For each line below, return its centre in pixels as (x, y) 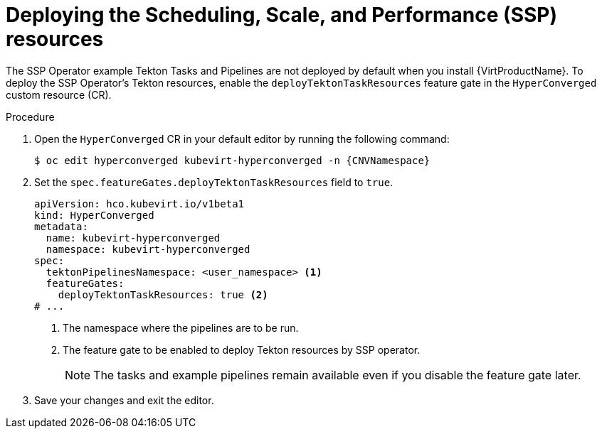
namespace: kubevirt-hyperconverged (148, 249)
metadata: (61, 226)
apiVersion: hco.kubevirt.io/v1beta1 (139, 204)
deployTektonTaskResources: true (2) (163, 294)
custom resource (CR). (59, 94)
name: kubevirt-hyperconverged (133, 238)
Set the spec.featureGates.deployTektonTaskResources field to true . (214, 182)
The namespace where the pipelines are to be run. (181, 327)
